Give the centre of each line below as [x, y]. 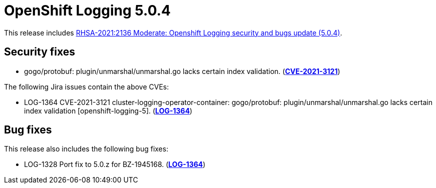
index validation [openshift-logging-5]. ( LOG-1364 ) [108, 110]
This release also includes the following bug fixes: [86, 149]
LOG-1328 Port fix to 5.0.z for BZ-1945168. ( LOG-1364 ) [115, 164]
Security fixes [40, 52]
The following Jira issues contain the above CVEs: [87, 86]
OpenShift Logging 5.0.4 [87, 10]
